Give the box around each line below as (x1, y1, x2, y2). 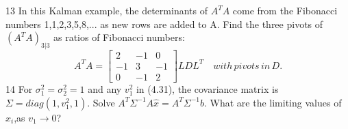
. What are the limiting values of (204, 95, 342, 109)
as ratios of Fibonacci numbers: (53, 30, 185, 44)
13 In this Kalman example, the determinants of (5, 3, 208, 17)
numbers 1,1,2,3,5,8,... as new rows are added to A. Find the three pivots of (5, 16, 323, 31)
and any (88, 82, 122, 96)
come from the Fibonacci (232, 3, 338, 17)
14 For (5, 82, 33, 96)
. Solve (87, 95, 115, 109)
